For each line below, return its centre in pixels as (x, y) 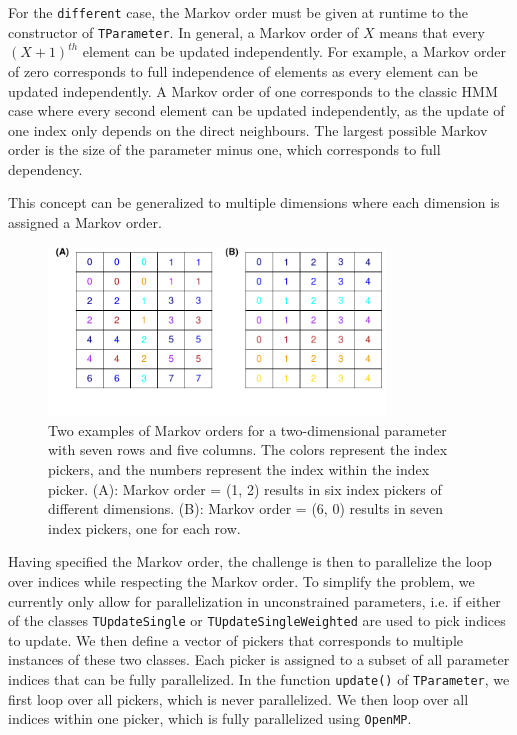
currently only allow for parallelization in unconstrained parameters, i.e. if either (254, 600)
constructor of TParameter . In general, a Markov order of (183, 31)
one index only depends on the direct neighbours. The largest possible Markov (248, 129)
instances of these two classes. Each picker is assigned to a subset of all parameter (259, 659)
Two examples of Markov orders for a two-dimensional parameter (247, 429)
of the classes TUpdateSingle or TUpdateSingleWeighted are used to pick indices (257, 620)
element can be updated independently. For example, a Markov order (294, 51)
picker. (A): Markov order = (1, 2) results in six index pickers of (245, 488)
